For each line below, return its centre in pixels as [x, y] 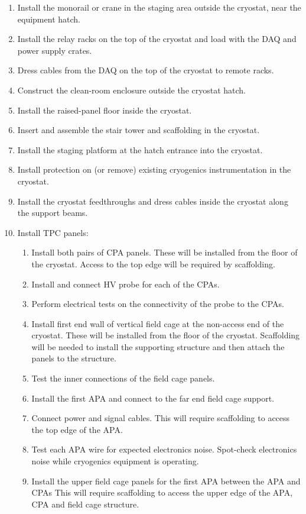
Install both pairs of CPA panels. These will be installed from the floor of [165, 252]
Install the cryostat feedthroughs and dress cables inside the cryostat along [153, 201]
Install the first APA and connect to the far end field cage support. [153, 398]
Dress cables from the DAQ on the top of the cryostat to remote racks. [146, 70]
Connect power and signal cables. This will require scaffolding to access [161, 418]
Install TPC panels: [53, 232]
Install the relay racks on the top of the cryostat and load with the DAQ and [157, 39]
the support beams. [53, 213]
